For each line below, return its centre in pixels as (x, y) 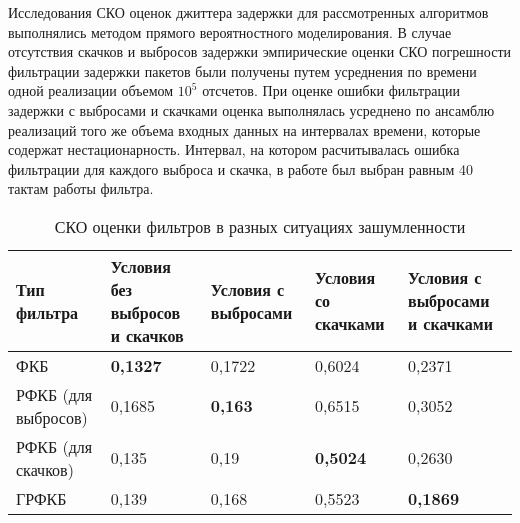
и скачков (147, 335)
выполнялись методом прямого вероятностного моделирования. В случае (230, 31)
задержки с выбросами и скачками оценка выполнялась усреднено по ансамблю (251, 109)
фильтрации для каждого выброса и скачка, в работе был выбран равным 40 (241, 168)
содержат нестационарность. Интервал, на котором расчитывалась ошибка (234, 149)
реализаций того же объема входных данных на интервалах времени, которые (244, 129)
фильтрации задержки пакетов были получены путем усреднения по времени (242, 70)
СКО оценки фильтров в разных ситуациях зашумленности (260, 226)
